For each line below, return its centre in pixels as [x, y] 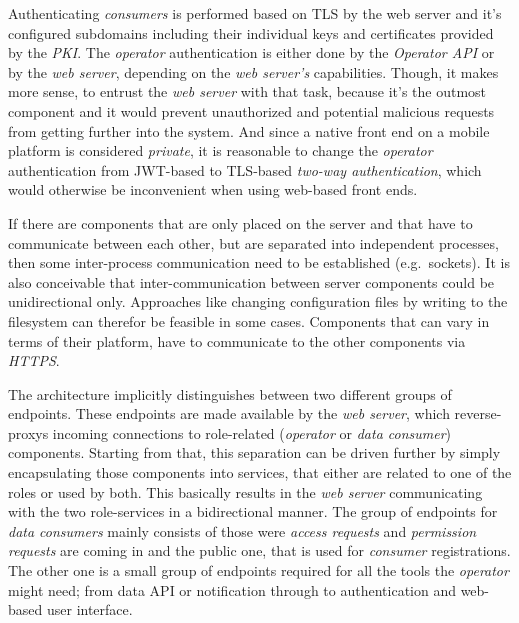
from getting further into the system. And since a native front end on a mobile [249, 130]
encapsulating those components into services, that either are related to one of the [260, 472]
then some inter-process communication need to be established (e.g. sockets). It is [259, 262]
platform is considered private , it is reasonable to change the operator [220, 150]
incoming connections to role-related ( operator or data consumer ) [252, 432]
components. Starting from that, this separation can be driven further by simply [254, 452]
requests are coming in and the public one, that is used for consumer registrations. [259, 550]
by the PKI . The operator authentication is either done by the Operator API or [251, 52]
